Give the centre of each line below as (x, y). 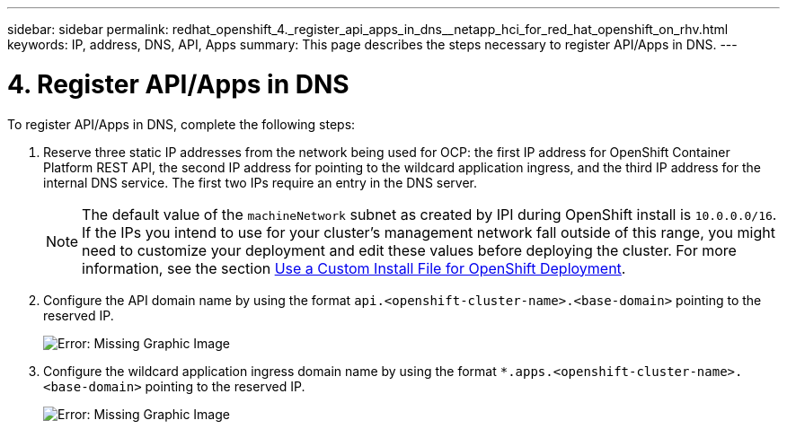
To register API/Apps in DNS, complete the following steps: (181, 124)
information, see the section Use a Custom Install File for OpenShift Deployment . (354, 268)
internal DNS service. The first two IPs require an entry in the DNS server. (261, 182)
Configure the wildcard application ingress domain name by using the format (270, 371)
